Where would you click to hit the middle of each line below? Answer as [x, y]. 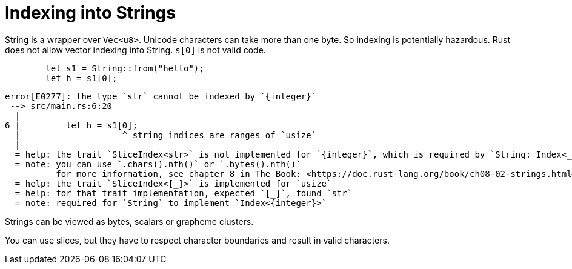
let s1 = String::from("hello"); [125, 68]
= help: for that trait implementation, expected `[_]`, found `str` [184, 193]
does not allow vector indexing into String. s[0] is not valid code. [135, 50]
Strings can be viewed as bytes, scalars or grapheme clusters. [129, 221]
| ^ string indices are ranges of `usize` [166, 135]
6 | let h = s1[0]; [71, 125]
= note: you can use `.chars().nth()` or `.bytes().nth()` [158, 164]
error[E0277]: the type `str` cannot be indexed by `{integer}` [161, 96]
